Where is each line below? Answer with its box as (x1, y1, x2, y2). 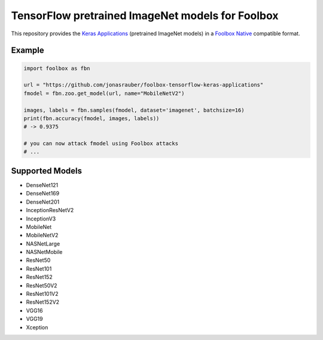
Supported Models (11, 166, 82, 176)
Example (11, 45, 44, 56)
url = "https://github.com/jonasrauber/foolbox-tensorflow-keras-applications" (23, 81, 264, 88)
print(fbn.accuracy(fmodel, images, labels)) (23, 115, 160, 122)
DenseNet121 (26, 181, 59, 188)
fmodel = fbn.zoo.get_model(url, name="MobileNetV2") (23, 90, 185, 97)
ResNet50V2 (26, 281, 57, 289)
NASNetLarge (26, 240, 60, 247)
